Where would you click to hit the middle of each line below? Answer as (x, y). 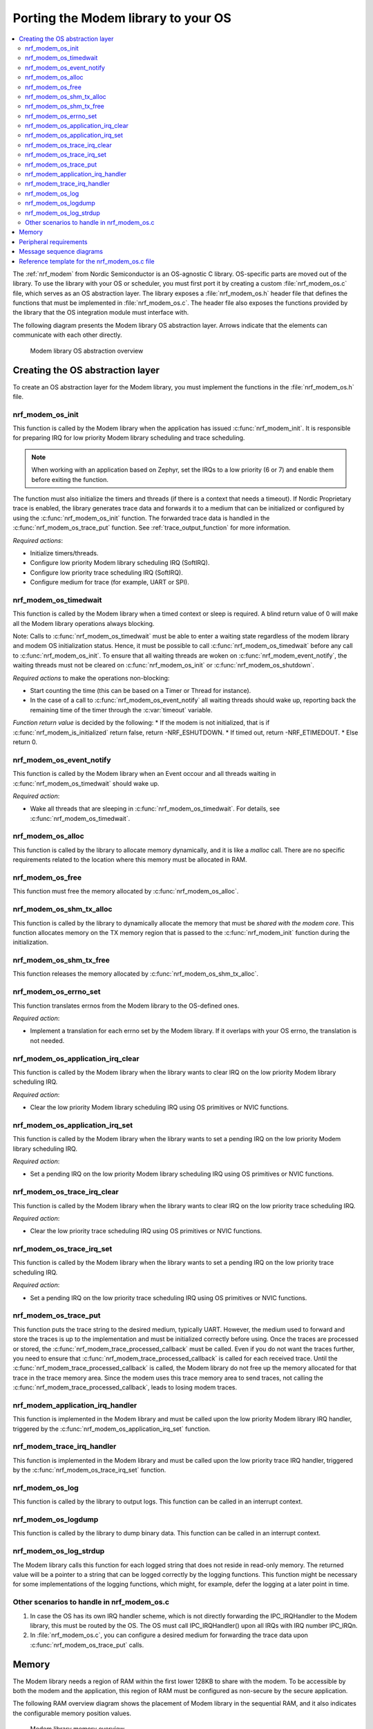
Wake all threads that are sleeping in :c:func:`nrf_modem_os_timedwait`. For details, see (155, 808)
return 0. (25, 742)
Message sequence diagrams (61, 252)
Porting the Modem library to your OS (122, 18)
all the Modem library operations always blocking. (84, 623)
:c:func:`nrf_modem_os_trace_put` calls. (87, 1645)
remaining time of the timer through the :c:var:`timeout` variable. (122, 710)
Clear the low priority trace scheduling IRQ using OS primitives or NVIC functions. (146, 1231)
